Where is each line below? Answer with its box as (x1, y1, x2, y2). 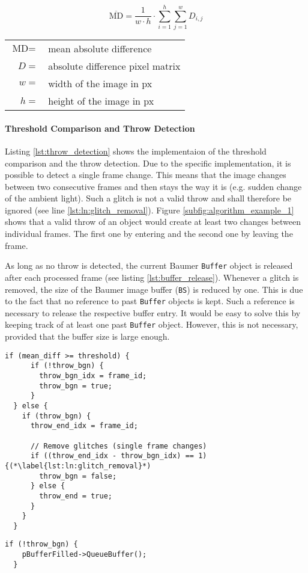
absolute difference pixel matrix (48, 59, 181, 73)
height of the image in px (48, 94, 154, 108)
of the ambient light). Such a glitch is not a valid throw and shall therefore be (5, 192, 292, 204)
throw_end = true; (39, 491, 112, 500)
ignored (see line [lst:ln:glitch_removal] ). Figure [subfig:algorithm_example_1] (5, 203, 294, 216)
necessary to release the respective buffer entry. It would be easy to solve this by (5, 306, 301, 319)
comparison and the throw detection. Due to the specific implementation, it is (5, 156, 291, 169)
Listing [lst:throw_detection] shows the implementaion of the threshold (5, 144, 267, 157)
